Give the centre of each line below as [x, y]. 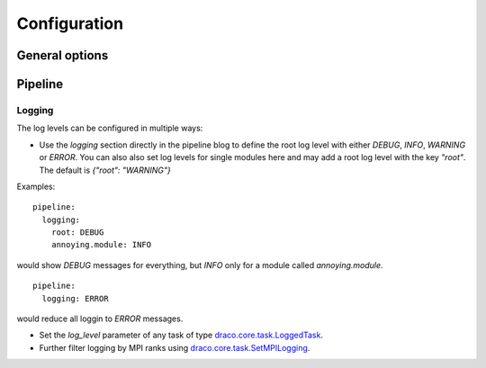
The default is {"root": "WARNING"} [105, 170]
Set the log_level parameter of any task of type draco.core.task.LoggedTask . [181, 335]
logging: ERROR [75, 298]
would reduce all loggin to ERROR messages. [100, 319]
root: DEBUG [77, 233]
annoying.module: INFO [101, 245]
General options [63, 55]
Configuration [70, 23]
